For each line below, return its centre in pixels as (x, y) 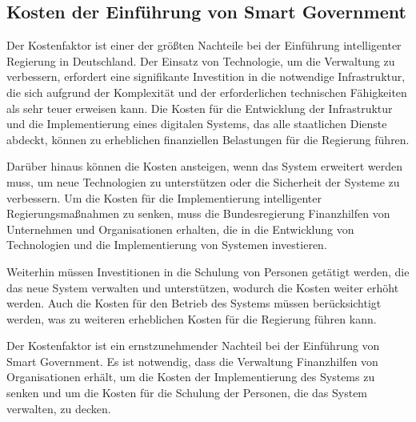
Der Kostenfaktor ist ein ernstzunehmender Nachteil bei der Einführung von (193, 346)
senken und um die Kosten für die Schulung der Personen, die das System (187, 393)
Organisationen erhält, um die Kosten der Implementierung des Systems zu (191, 377)
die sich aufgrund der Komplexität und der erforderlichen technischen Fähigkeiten (207, 92)
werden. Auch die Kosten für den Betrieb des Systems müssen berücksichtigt (194, 303)
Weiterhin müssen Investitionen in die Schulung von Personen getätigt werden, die (208, 271)
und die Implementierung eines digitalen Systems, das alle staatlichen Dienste (197, 124)
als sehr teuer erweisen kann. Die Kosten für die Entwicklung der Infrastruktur (200, 108)
